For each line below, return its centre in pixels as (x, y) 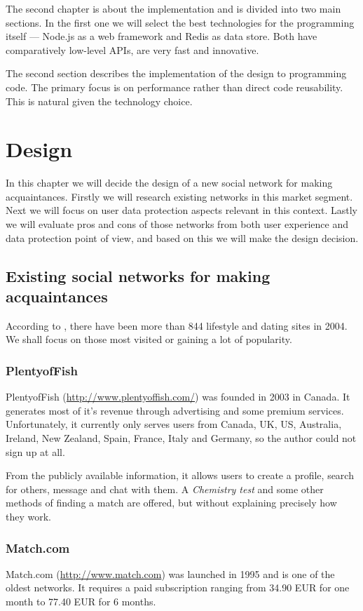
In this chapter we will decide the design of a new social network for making (169, 183)
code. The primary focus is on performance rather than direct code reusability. (174, 87)
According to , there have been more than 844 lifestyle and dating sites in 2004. (177, 325)
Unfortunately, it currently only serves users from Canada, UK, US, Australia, (174, 424)
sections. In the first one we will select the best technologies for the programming (180, 22)
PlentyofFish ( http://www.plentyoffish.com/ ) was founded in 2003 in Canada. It (178, 397)
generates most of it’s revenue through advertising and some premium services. (175, 410)
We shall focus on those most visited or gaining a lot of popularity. (149, 339)
